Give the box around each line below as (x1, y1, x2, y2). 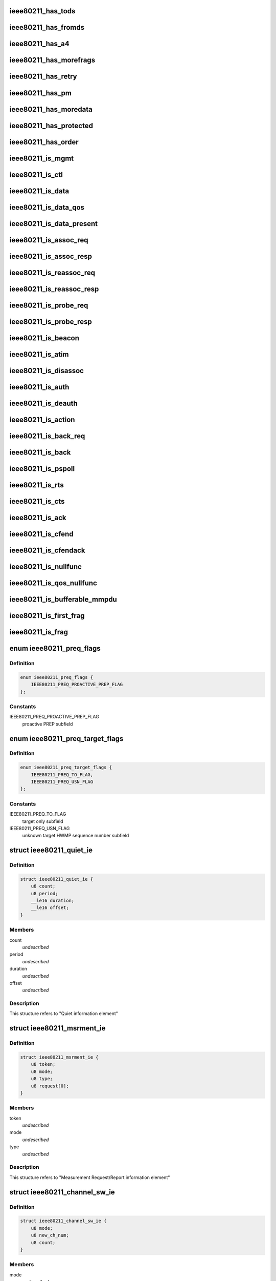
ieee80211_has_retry (9, 72, 77, 81)
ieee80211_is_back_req (9, 431, 85, 440)
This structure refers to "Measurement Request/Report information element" (9, 1174, 170, 1181)
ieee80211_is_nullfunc (9, 562, 82, 571)
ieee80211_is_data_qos (9, 203, 84, 212)
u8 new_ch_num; (31, 1232, 69, 1238)
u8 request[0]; (31, 1083, 69, 1089)
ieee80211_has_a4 (9, 39, 70, 48)
